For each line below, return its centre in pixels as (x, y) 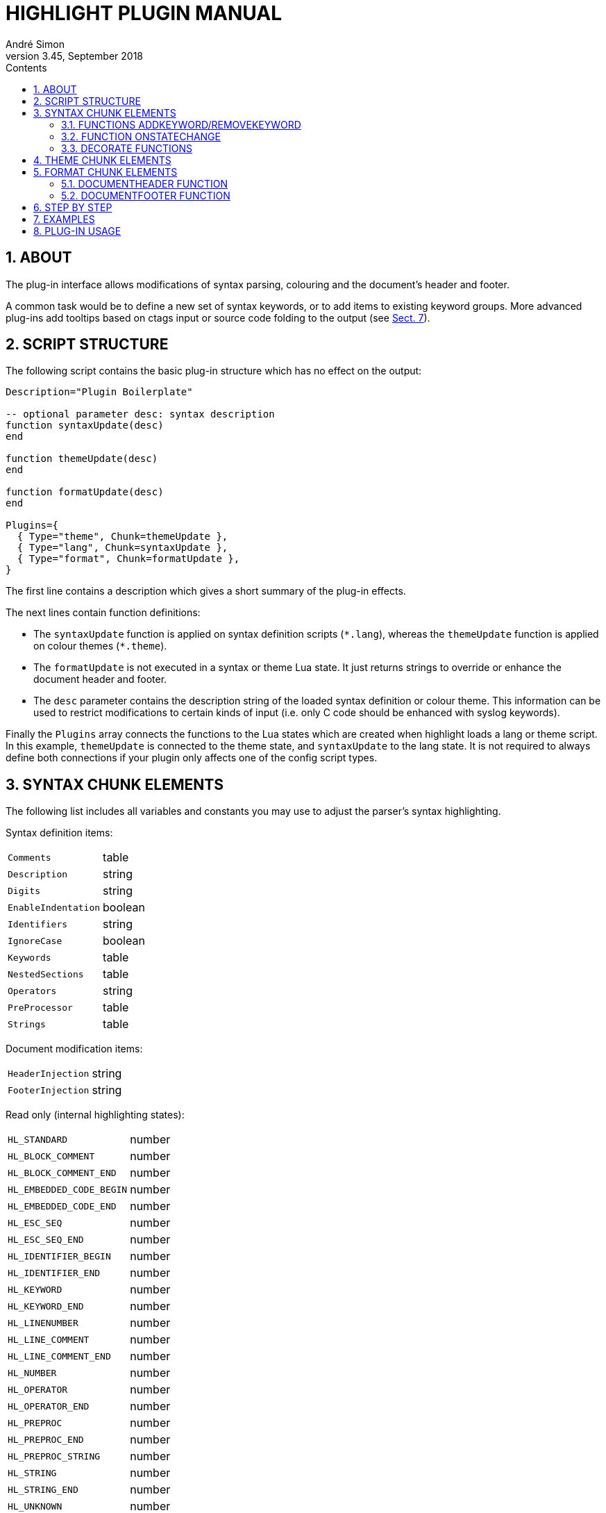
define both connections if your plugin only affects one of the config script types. (192, 758)
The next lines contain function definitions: (103, 613)
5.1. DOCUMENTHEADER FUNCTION (144, 183)
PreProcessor (40, 1007)
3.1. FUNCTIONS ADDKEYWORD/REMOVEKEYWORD (181, 124)
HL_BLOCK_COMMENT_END (62, 1173)
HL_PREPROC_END (46, 1439)
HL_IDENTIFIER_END (54, 1273)
